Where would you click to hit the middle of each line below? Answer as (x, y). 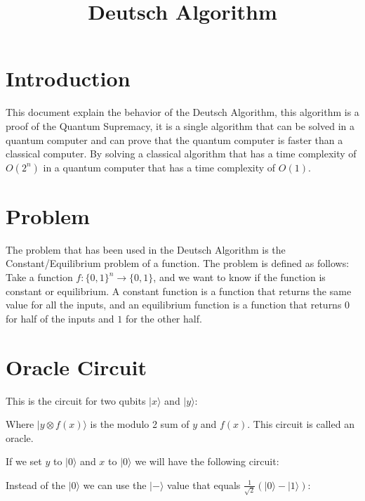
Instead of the (35, 484)
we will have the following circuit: (207, 461)
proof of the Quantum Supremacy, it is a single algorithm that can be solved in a (180, 125)
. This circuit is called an (301, 424)
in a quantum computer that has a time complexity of (159, 167)
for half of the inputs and (60, 318)
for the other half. (164, 318)
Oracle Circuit (76, 366)
